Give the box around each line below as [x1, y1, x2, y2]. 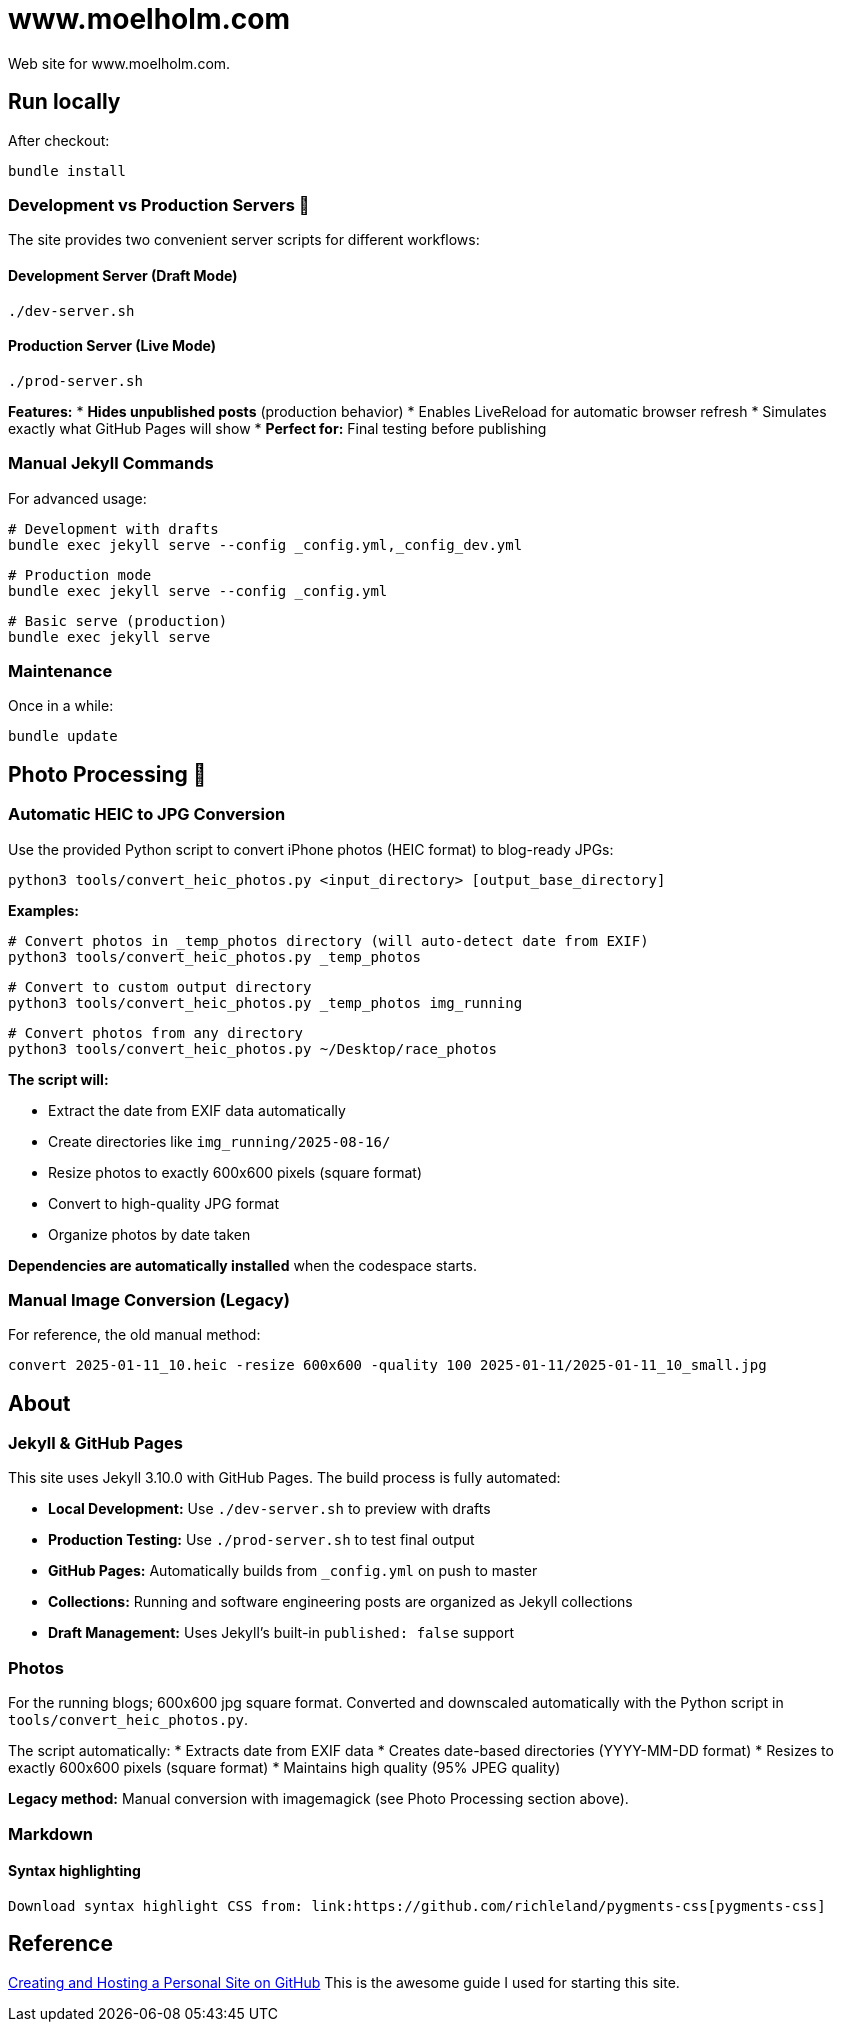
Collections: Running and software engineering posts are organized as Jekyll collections [48, 1593, 633, 1611]
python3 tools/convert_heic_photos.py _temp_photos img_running [8, 994, 523, 1011]
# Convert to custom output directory [8, 978, 312, 995]
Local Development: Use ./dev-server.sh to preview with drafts [48, 1500, 491, 1518]
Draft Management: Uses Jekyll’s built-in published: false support [48, 1624, 515, 1642]
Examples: [8, 901, 79, 919]
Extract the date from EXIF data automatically [48, 1101, 346, 1119]
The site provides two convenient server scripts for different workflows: [8, 231, 480, 249]
